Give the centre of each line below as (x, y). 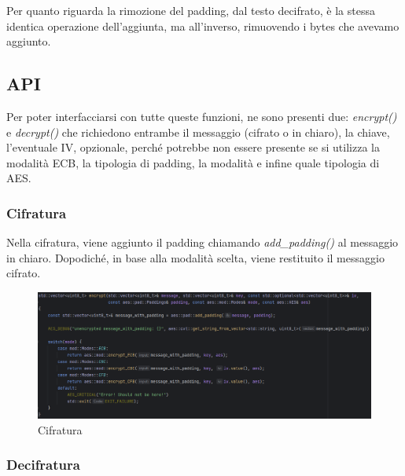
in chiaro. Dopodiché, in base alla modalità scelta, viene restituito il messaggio (195, 257)
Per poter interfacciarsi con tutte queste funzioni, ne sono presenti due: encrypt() (202, 116)
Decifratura (43, 465)
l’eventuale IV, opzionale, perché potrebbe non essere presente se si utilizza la (193, 147)
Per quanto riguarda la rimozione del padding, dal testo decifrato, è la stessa (191, 10)
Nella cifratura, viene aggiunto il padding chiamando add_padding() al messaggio (202, 242)
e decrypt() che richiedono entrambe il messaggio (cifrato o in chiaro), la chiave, (198, 132)
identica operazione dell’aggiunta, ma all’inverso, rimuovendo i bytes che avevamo (203, 26)
